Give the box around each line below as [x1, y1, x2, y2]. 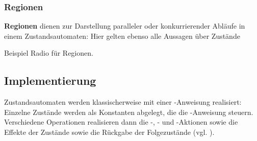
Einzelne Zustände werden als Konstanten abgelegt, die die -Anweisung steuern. [4, 106, 253, 117]
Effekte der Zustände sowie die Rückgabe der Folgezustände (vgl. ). [4, 126, 215, 137]
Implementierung [4, 73, 96, 88]
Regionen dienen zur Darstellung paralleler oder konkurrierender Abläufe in [4, 20, 245, 31]
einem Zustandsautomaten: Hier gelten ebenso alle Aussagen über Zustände [4, 30, 240, 41]
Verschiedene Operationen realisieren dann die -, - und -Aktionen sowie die [4, 116, 238, 127]
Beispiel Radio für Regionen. [4, 48, 93, 58]
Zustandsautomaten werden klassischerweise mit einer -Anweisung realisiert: [4, 97, 242, 107]
